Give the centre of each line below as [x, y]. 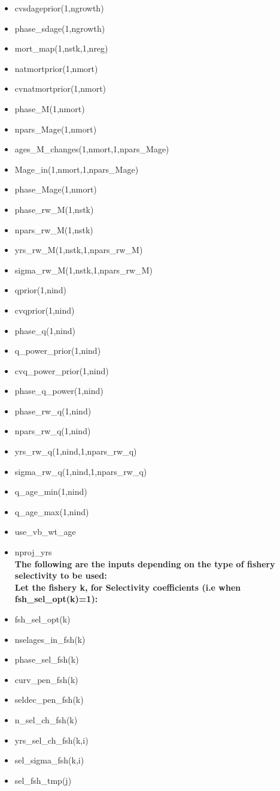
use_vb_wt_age [45, 532]
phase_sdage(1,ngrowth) [60, 28]
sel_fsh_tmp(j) [43, 780]
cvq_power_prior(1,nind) [62, 370]
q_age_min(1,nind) [51, 491]
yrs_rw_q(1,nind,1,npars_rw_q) [76, 451]
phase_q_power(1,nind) [59, 391]
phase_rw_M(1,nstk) [54, 209]
